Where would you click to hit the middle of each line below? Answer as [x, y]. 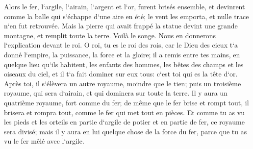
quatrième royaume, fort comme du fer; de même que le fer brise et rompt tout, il [126, 102]
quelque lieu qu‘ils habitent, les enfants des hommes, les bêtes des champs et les [124, 64]
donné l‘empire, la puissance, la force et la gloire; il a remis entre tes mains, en [122, 54]
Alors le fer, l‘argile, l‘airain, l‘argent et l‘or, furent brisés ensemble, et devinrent [125, 6]
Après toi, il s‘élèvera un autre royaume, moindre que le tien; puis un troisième [123, 83]
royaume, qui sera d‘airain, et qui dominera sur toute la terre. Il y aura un [116, 93]
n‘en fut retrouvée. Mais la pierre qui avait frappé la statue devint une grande [121, 26]
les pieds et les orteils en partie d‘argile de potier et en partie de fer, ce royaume [124, 122]
